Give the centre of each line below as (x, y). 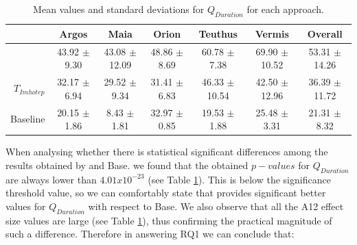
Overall (325, 33)
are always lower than (51, 179)
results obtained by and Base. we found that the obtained (127, 165)
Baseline (28, 119)
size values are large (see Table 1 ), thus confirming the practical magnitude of (169, 220)
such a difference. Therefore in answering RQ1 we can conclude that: (150, 234)
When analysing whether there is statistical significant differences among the (167, 152)
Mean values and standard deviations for (119, 9)
